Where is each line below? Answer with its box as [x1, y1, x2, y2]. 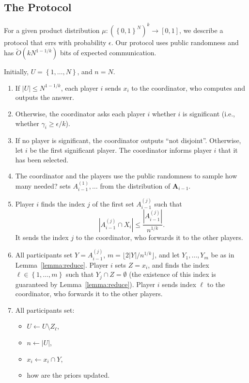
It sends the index [15, 232, 69, 242]
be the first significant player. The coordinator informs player [30, 145, 212, 155]
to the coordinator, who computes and [131, 82, 245, 93]
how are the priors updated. [27, 370, 110, 380]
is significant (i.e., [183, 109, 235, 119]
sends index [162, 279, 196, 289]
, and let [155, 250, 180, 260]
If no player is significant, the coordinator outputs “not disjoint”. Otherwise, [15, 135, 241, 145]
